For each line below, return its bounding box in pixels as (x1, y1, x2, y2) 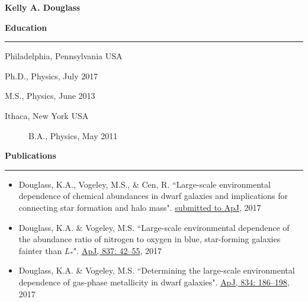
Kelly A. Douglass (5, 1, 81, 13)
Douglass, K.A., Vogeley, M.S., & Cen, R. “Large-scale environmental (18, 178, 271, 190)
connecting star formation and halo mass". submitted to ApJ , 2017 (18, 201, 261, 213)
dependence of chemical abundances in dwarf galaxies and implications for (18, 189, 288, 202)
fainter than (18, 244, 62, 256)
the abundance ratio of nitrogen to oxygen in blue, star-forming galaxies (18, 233, 281, 245)
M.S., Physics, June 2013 (5, 89, 95, 102)
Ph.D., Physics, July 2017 (5, 69, 98, 82)
